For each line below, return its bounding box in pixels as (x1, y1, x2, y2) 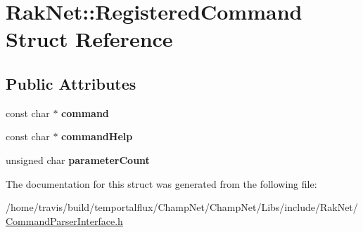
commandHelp (61, 129, 133, 144)
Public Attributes (6, 72, 136, 94)
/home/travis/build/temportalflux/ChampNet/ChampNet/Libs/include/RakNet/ (6, 200, 358, 214)
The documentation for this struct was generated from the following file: (6, 176, 317, 191)
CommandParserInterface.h (6, 213, 123, 228)
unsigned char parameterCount (6, 152, 150, 167)
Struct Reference (6, 25, 173, 53)
